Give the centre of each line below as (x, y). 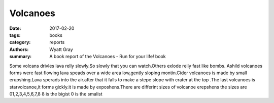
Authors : (19, 49)
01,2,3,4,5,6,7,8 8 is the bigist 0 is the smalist (56, 94)
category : (20, 42)
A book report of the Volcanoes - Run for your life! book (108, 57)
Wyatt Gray (61, 49)
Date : (15, 28)
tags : (15, 35)
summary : (21, 57)
